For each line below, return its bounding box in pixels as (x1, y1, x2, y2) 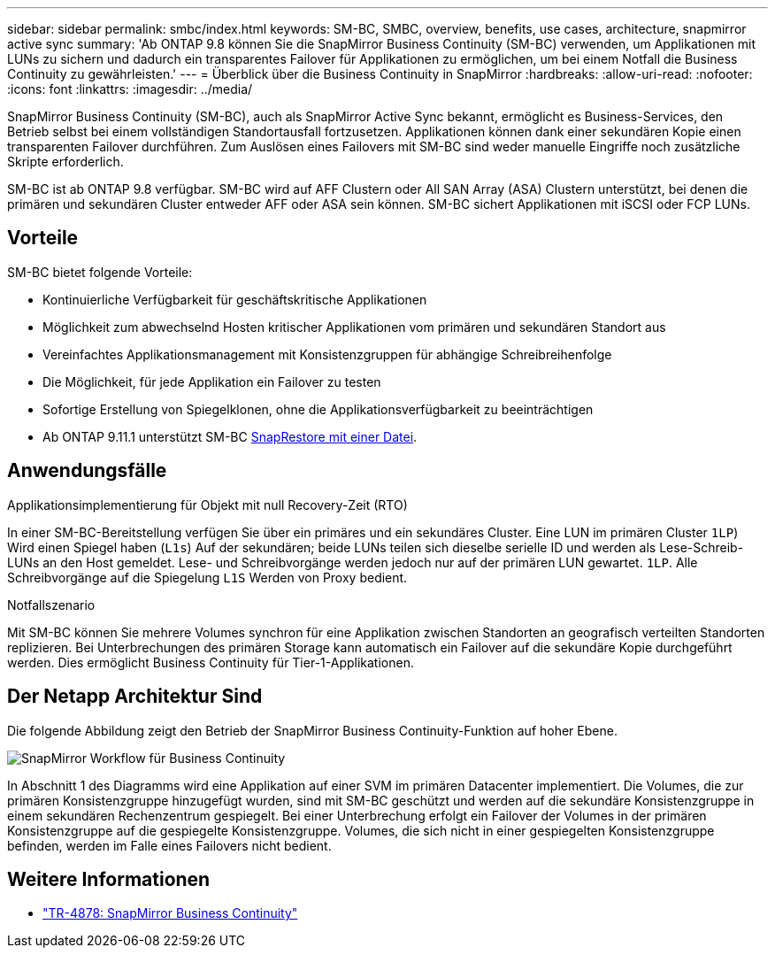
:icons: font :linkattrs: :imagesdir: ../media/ (7, 81, 253, 96)
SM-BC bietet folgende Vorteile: (7, 264, 193, 280)
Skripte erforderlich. (7, 154, 124, 169)
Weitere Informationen (7, 867, 211, 890)
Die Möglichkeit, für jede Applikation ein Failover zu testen (42, 374, 381, 389)
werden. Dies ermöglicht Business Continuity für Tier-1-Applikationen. (7, 654, 414, 670)
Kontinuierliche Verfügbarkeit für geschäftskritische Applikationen (42, 291, 427, 307)
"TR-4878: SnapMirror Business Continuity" (42, 905, 298, 921)
